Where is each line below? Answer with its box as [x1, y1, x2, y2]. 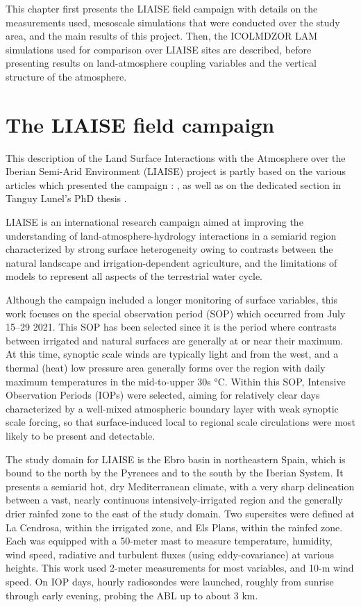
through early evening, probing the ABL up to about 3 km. [6, 588, 258, 602]
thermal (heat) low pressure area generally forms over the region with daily [6, 360, 326, 374]
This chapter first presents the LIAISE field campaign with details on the [6, 1, 318, 15]
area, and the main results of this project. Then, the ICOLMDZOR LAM [6, 28, 318, 43]
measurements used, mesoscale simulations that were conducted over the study [6, 15, 340, 29]
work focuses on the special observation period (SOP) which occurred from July [6, 306, 346, 320]
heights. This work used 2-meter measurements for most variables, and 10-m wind [6, 560, 354, 575]
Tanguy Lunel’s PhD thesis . [6, 191, 127, 206]
